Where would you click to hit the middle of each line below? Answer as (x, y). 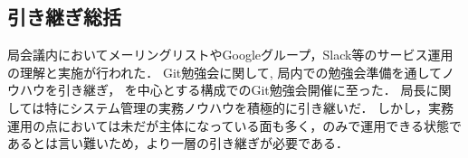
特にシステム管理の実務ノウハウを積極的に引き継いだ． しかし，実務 (249, 107)
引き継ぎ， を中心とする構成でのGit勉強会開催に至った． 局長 (242, 90)
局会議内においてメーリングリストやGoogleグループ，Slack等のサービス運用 (230, 55)
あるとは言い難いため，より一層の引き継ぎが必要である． (178, 143)
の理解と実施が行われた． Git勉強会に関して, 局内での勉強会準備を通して (225, 72)
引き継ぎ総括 (64, 17)
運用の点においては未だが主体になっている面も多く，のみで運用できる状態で (234, 125)
